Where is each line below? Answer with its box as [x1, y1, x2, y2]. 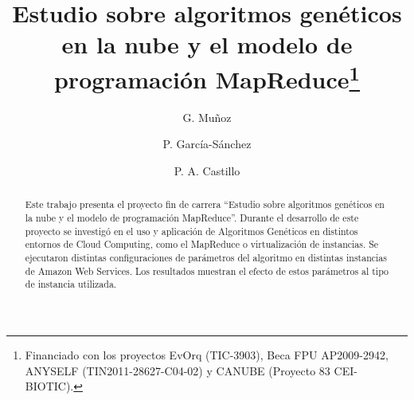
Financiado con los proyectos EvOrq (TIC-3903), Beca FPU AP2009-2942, [25, 347, 389, 363]
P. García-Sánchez [162, 135, 252, 152]
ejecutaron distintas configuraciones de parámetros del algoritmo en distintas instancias [25, 251, 387, 265]
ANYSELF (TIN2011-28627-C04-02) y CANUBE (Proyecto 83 [25, 362, 330, 378]
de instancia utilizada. [25, 277, 117, 291]
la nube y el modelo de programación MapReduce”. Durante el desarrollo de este [25, 211, 359, 225]
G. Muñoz [182, 108, 232, 125]
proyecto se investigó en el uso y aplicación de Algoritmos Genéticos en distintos [25, 224, 358, 237]
